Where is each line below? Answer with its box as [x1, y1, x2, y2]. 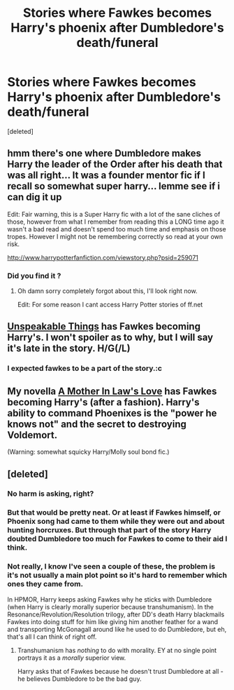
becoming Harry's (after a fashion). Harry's [7, 396, 200, 408]
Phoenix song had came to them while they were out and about [7, 517, 225, 527]
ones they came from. [7, 579, 84, 589]
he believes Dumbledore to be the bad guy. [17, 675, 142, 683]
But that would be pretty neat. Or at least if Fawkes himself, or [7, 508, 221, 517]
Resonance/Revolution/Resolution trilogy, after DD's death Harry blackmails [7, 610, 225, 618]
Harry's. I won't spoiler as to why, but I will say [7, 332, 214, 344]
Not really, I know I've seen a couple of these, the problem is [7, 562, 215, 571]
